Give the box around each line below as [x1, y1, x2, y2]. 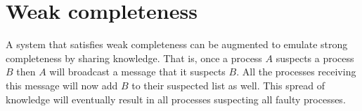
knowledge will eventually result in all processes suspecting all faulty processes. [6, 91, 346, 106]
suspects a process [276, 50, 354, 65]
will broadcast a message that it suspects [49, 64, 226, 79]
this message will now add [6, 77, 118, 92]
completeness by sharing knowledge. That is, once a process [6, 50, 262, 65]
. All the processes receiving [236, 64, 356, 79]
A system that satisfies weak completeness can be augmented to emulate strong [6, 37, 348, 52]
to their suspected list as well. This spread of [131, 77, 325, 92]
